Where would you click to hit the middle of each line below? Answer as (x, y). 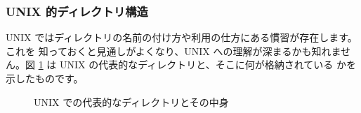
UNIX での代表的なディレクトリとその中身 (131, 101)
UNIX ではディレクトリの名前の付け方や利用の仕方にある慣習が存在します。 (182, 37)
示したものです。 (45, 78)
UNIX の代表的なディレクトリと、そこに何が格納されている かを (208, 65)
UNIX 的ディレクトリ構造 (77, 11)
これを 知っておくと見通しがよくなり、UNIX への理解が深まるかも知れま (173, 51)
